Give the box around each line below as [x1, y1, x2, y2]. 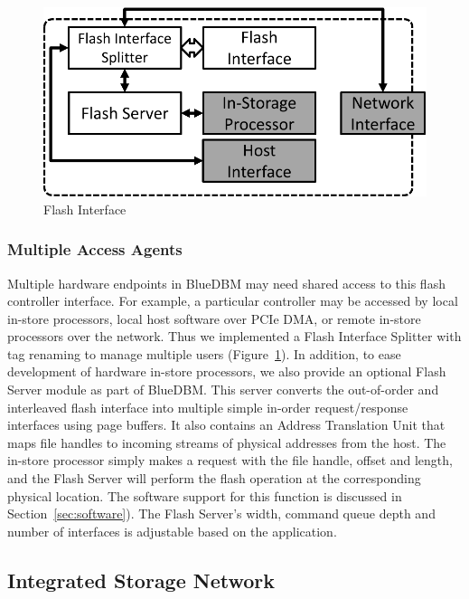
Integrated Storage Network [7, 566, 276, 594]
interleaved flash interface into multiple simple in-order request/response [7, 397, 408, 416]
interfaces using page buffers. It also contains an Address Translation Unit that [7, 415, 446, 434]
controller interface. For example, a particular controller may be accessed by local [7, 291, 458, 310]
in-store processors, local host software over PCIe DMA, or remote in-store [7, 309, 421, 328]
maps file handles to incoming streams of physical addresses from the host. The [7, 433, 446, 452]
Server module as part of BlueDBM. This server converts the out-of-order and [7, 380, 439, 399]
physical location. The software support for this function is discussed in [7, 486, 402, 505]
